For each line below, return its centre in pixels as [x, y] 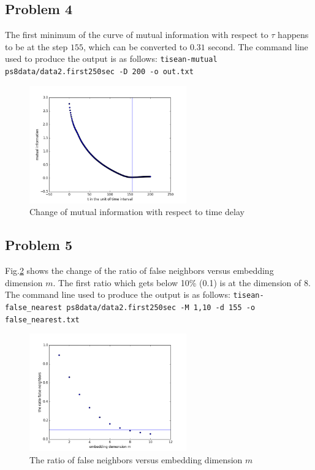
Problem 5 [39, 245]
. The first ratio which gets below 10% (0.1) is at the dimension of [177, 282]
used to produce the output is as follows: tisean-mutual [111, 59]
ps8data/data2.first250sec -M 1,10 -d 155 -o [161, 307]
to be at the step [36, 46]
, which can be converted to [135, 46]
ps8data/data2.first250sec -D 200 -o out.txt [99, 72]
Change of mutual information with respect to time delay [137, 212]
